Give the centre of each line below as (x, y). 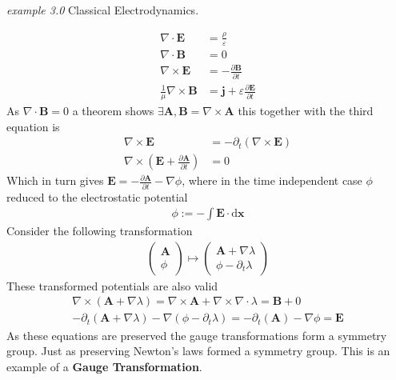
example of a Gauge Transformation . (104, 366)
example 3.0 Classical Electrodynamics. (103, 10)
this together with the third (306, 111)
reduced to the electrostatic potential (97, 196)
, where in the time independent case (272, 180)
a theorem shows (113, 111)
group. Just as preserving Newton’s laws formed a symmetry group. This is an (198, 351)
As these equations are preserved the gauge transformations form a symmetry (197, 335)
